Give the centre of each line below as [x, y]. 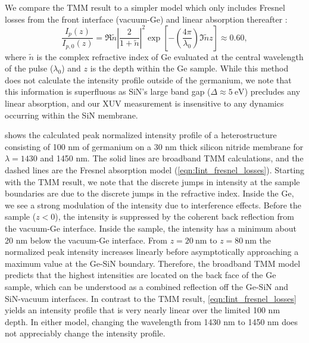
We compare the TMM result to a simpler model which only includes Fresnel [145, 7]
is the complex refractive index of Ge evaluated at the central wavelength [170, 56]
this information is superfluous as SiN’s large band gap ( [108, 91]
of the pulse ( [29, 68]
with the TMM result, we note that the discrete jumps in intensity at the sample [152, 181]
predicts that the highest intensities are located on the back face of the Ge [141, 275]
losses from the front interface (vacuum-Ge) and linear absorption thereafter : [146, 19]
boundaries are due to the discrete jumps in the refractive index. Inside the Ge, [149, 193]
